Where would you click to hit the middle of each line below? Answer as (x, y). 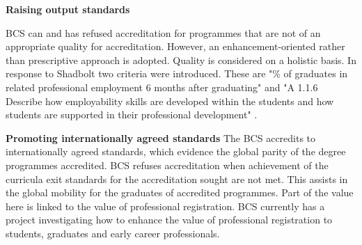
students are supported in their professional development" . (132, 114)
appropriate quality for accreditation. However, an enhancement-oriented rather (175, 46)
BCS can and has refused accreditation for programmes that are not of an (163, 32)
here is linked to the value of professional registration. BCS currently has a (165, 206)
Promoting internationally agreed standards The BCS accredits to (161, 137)
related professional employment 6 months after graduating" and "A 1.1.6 (162, 87)
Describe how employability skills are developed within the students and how (170, 101)
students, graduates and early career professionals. (113, 233)
